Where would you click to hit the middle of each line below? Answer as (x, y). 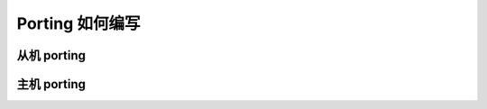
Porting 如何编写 (78, 23)
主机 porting (51, 84)
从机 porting (51, 55)
